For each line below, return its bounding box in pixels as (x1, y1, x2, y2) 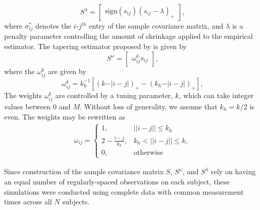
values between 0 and (4, 101, 70, 111)
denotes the (35, 20, 72, 31)
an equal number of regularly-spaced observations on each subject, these (4, 176, 230, 186)
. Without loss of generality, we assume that (80, 101, 218, 111)
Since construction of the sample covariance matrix (4, 166, 164, 177)
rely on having (210, 166, 256, 177)
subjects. (62, 196, 90, 207)
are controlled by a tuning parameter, (55, 89, 173, 100)
